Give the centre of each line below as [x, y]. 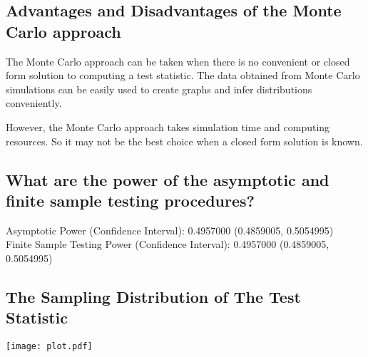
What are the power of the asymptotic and [168, 179]
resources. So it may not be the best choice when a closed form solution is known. [184, 141]
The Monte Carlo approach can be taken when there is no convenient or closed [178, 61]
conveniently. [34, 103]
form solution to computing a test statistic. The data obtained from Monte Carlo [183, 75]
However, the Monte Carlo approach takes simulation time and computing [168, 126]
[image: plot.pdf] [49, 347]
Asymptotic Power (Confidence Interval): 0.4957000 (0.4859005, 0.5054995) [170, 230]
